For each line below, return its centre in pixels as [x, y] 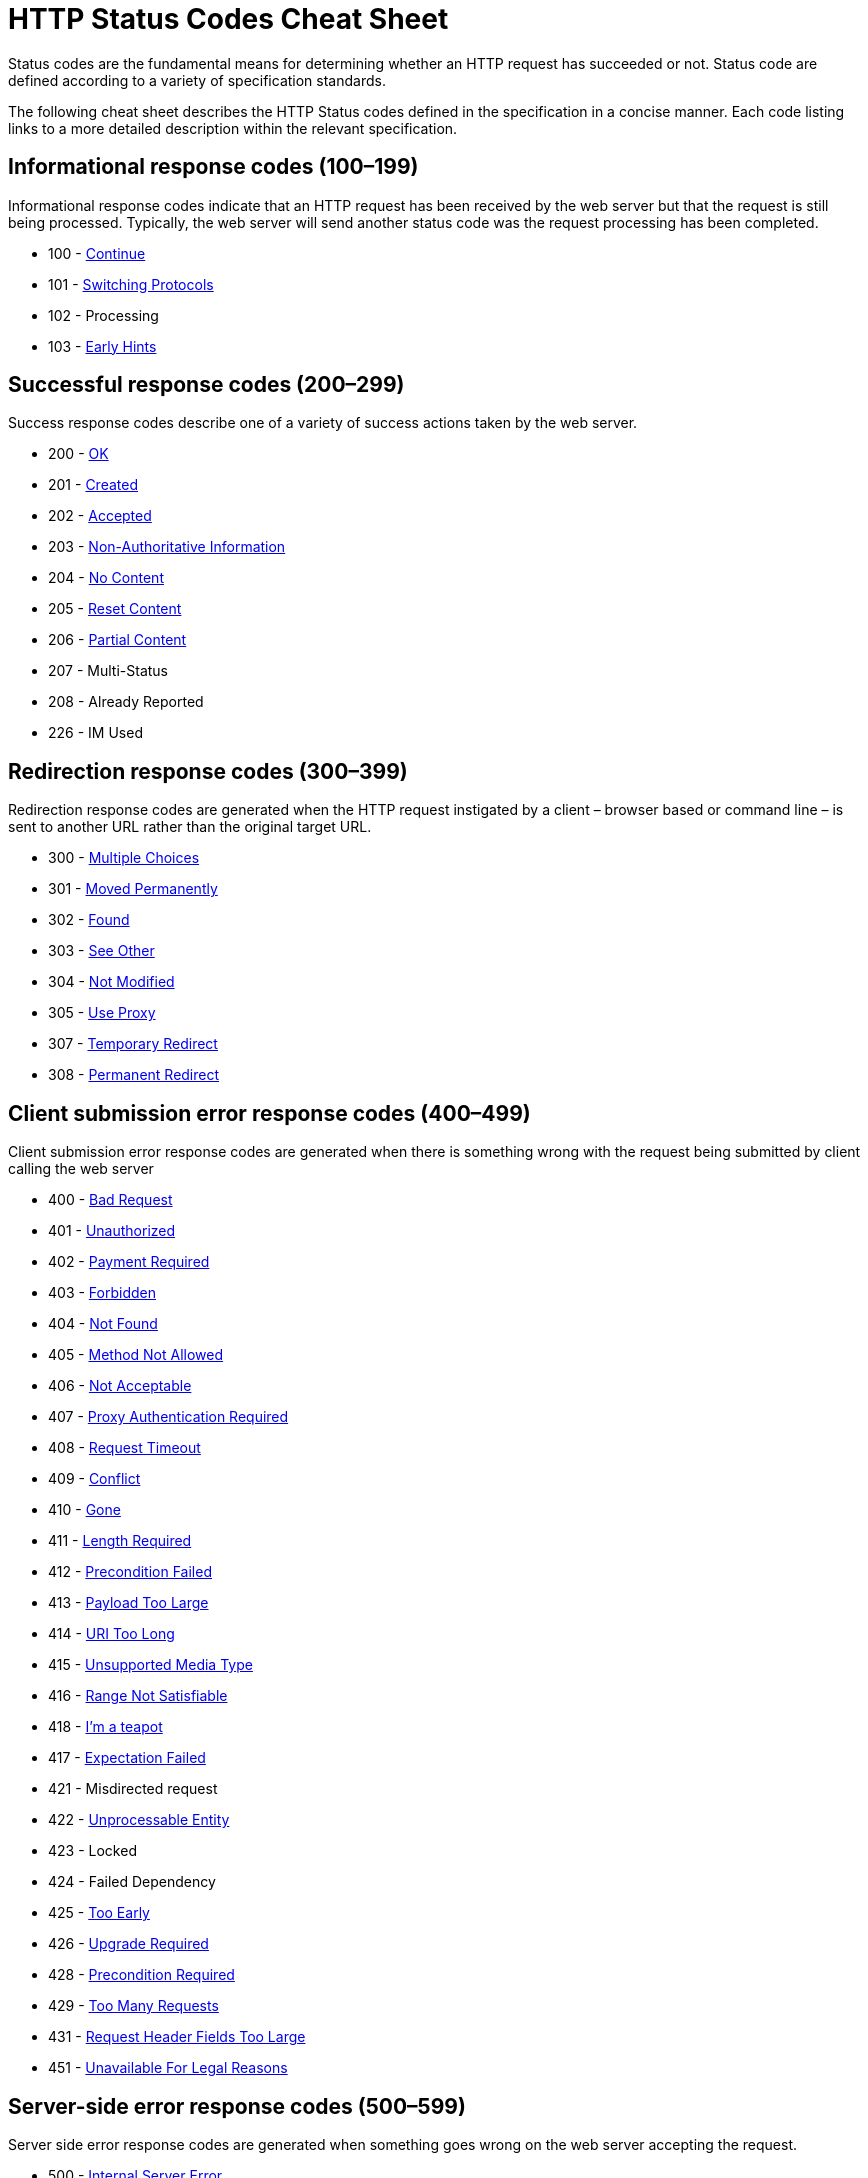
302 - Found [89, 920]
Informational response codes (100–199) [213, 167]
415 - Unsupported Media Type [150, 1665]
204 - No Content [106, 578]
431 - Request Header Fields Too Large [177, 2037]
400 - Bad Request [110, 1200]
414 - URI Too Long [111, 1634]
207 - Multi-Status [108, 671]
